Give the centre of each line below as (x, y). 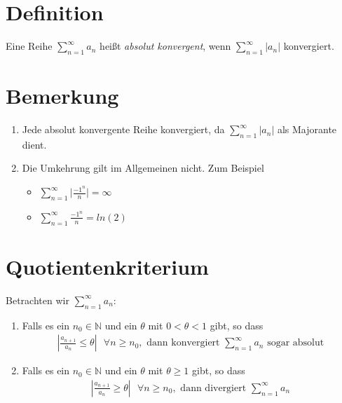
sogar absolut (296, 343)
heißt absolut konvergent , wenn (165, 46)
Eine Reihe (29, 46)
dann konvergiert (183, 343)
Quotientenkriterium (107, 266)
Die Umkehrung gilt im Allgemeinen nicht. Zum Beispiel (143, 168)
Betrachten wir (37, 300)
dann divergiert (213, 388)
